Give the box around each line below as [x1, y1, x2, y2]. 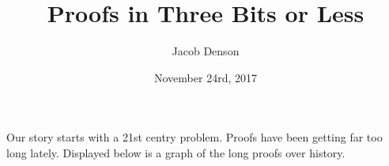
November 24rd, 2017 [154, 69, 257, 85]
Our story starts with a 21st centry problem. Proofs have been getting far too [6, 129, 383, 145]
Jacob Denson [172, 43, 240, 59]
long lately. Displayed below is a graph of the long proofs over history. [6, 144, 346, 160]
